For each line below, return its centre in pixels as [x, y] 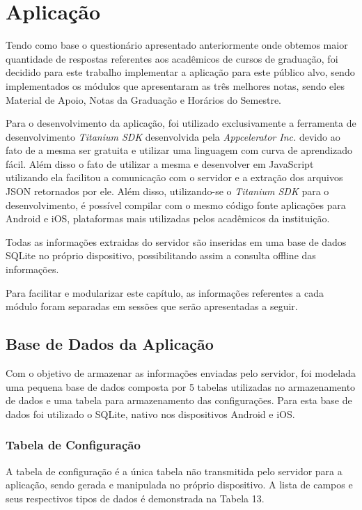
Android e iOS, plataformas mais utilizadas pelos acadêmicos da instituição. [168, 218]
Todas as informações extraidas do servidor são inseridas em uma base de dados [176, 241]
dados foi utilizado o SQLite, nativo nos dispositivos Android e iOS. [150, 414]
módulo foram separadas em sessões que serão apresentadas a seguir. [152, 306]
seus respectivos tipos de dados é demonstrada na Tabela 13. [135, 498]
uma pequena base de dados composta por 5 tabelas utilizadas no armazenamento [181, 386]
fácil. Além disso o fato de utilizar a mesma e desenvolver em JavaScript [160, 163]
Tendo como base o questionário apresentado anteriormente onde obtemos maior [177, 45]
